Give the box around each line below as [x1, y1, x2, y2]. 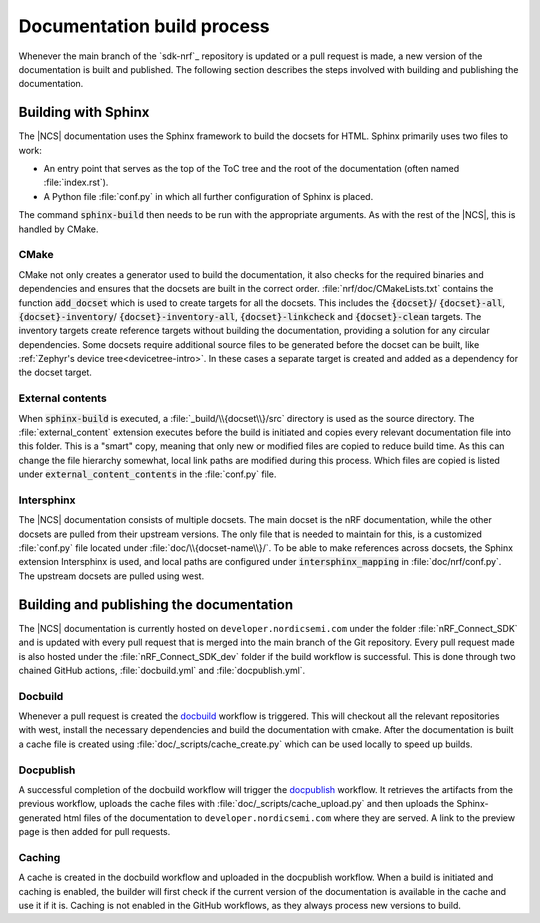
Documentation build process [18, 15, 270, 37]
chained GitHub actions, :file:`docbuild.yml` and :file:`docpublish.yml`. [18, 664, 306, 676]
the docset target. [18, 366, 92, 379]
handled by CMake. [18, 223, 99, 235]
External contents [18, 391, 107, 405]
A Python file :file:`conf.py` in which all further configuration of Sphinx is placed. [43, 190, 374, 202]
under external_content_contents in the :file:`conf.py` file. [18, 468, 277, 480]
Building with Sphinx [18, 104, 150, 121]
